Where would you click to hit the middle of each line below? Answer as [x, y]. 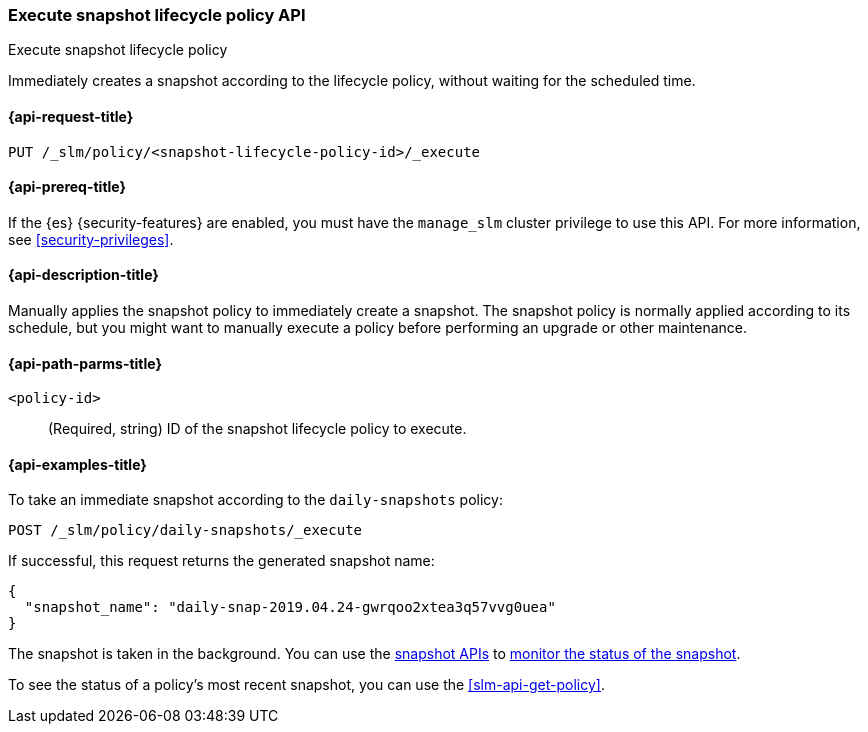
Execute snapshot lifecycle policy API [157, 15]
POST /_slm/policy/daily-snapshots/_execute [185, 530]
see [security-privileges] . [91, 239]
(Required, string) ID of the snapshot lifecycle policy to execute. [257, 429]
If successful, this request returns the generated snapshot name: [221, 561]
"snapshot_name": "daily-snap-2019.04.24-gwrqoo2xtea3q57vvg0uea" [290, 607]
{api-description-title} [83, 275]
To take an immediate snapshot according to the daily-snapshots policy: [255, 500]
